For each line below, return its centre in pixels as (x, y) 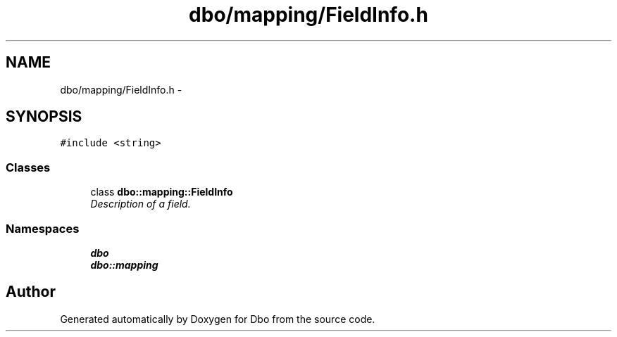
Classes (28, 167)
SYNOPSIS (44, 117)
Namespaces (43, 228)
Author (31, 292)
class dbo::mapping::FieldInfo (162, 192)
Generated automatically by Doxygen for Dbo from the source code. (218, 319)
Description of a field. (141, 204)
